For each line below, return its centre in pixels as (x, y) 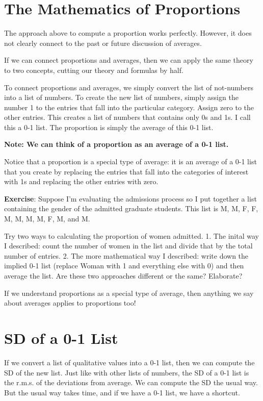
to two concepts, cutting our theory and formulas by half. (94, 70)
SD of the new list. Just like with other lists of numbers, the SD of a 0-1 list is (127, 372)
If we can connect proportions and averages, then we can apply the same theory (129, 60)
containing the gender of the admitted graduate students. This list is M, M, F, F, (131, 208)
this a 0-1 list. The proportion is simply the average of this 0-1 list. (109, 127)
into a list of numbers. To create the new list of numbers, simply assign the (121, 97)
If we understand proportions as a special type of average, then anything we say (129, 293)
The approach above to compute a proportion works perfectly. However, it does (128, 33)
